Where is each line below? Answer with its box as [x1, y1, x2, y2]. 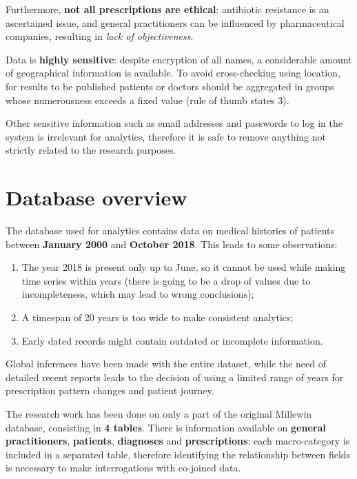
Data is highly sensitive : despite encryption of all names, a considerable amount [6, 52, 352, 66]
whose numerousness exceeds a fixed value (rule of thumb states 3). [6, 92, 289, 107]
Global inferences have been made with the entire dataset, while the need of [6, 356, 327, 371]
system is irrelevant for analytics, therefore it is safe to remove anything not [6, 129, 326, 143]
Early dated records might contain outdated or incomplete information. [21, 333, 323, 347]
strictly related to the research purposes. [6, 143, 176, 157]
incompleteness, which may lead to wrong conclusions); [21, 287, 254, 301]
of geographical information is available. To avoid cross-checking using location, [6, 65, 340, 80]
